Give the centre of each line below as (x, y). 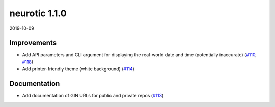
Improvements (33, 43)
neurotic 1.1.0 (38, 13)
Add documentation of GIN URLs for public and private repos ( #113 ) (93, 96)
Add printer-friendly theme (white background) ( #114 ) (78, 69)
